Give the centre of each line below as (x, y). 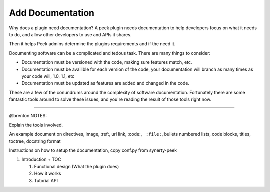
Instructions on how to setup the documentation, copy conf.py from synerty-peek (93, 150)
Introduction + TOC (42, 159)
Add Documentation (52, 13)
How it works (48, 174)
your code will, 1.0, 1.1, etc (48, 76)
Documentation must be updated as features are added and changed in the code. (106, 83)
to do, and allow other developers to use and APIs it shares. (70, 34)
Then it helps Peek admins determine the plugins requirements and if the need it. (92, 44)
